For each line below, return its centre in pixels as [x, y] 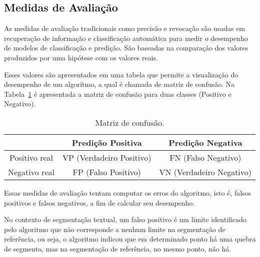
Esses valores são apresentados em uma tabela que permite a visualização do [121, 74]
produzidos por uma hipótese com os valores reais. [81, 57]
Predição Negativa [205, 142]
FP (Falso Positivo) [107, 172]
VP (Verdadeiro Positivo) [107, 157]
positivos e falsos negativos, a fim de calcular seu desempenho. [99, 202]
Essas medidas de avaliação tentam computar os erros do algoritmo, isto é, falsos [128, 192]
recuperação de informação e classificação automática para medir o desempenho [126, 38]
